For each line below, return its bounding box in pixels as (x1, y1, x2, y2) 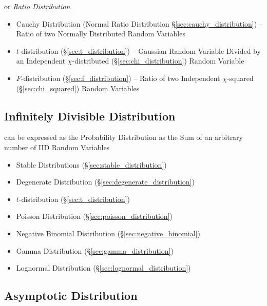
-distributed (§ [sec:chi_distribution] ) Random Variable (72, 55, 244, 66)
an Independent (16, 55, 66, 66)
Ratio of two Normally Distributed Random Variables (16, 28, 185, 39)
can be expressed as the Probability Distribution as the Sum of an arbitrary (4, 132, 243, 142)
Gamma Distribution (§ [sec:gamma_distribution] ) (16, 245, 174, 256)
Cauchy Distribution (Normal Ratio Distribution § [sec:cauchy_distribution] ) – (16, 18, 263, 29)
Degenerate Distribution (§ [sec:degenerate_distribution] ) (16, 176, 195, 187)
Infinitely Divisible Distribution (4, 108, 176, 124)
